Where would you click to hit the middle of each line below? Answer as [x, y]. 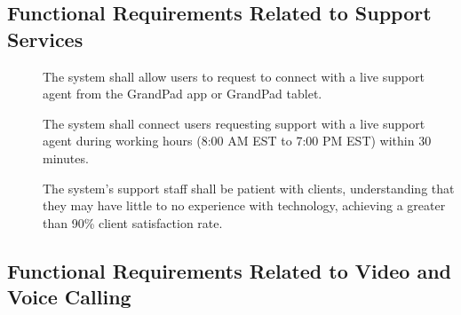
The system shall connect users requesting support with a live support [234, 123]
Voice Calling [69, 297]
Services [45, 39]
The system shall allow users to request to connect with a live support [234, 76]
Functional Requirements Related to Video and [229, 270]
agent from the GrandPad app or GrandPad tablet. [183, 94]
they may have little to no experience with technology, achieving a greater [244, 205]
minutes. [66, 157]
